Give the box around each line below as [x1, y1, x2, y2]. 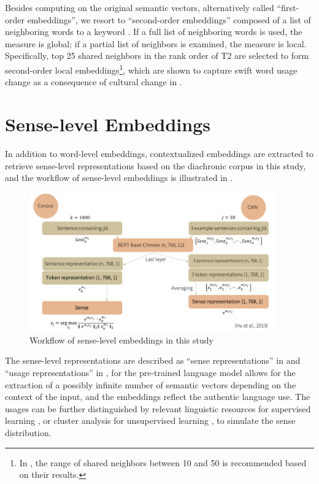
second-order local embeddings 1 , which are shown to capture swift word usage [5, 61, 298, 76]
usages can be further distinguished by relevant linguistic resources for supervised [5, 402, 311, 415]
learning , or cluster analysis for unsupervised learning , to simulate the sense [5, 414, 296, 427]
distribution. [5, 426, 52, 439]
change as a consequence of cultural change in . [5, 75, 182, 88]
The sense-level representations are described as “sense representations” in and [5, 354, 301, 367]
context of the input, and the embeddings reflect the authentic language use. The [5, 390, 310, 403]
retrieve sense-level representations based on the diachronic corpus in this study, [5, 159, 306, 172]
